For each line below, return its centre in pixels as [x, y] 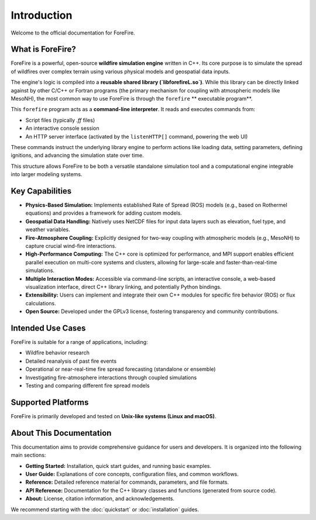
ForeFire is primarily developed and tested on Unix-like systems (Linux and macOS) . [114, 416]
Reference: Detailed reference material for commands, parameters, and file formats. [127, 482]
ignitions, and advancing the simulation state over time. [77, 156]
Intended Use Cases [48, 328]
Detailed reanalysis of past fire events [71, 361]
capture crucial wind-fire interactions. [71, 246]
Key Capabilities [41, 191]
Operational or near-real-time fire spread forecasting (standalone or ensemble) [121, 369]
